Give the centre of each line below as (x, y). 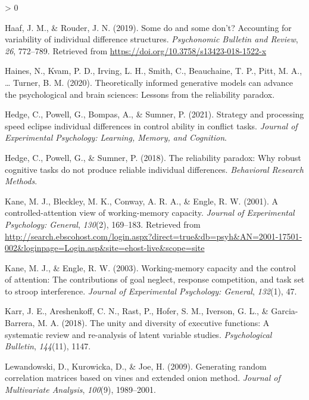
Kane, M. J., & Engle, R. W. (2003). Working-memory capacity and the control (150, 267)
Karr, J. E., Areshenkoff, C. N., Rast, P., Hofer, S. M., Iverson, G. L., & (137, 311)
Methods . (21, 181)
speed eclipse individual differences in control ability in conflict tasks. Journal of (151, 125)
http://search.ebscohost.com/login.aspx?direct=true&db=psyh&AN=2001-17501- (154, 236)
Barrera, (20, 323)
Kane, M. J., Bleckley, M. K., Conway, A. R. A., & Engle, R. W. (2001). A (142, 201)
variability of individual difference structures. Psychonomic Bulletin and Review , (152, 39)
